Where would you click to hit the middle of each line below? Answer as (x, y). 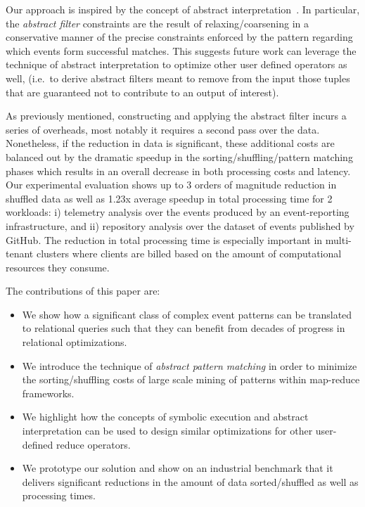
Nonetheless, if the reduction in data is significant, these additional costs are (170, 143)
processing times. (59, 495)
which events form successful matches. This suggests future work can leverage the (181, 50)
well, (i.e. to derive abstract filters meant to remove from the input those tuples (178, 78)
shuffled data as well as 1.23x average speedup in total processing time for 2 (169, 198)
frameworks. (48, 393)
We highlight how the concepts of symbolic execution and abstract (165, 417)
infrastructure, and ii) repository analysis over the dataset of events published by (180, 225)
